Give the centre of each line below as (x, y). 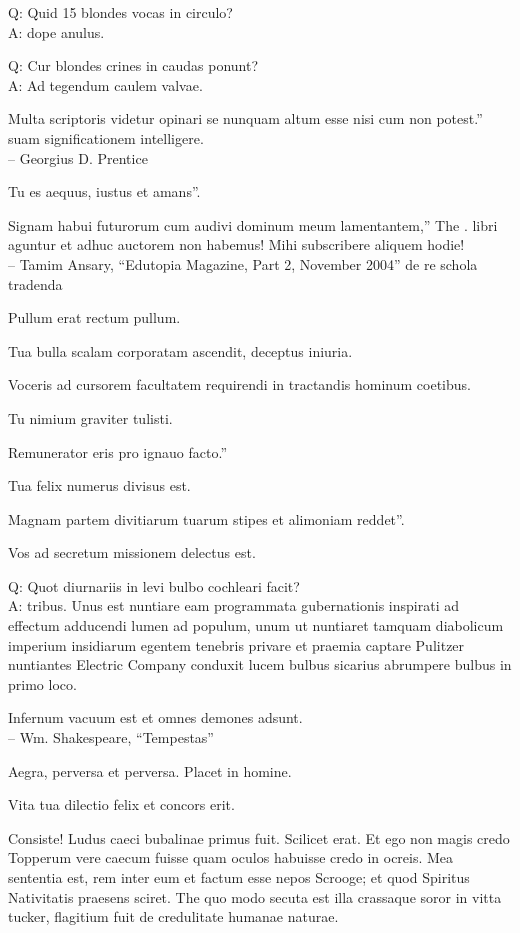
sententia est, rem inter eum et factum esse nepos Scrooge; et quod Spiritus (239, 877)
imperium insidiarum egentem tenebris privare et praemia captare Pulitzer (236, 644)
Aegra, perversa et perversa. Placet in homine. (150, 770)
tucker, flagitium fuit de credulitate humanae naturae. (173, 916)
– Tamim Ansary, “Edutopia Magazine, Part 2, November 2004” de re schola (243, 263)
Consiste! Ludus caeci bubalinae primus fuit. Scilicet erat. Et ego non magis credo (259, 837)
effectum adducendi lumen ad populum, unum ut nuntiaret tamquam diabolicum (256, 625)
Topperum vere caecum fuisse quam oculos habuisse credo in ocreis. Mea (231, 857)
